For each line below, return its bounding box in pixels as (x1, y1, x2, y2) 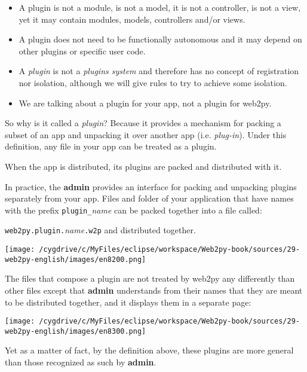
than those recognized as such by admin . (5, 356, 156, 368)
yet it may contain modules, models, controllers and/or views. (19, 13, 245, 25)
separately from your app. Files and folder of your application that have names (5, 192, 294, 205)
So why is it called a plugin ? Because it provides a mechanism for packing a (5, 117, 281, 129)
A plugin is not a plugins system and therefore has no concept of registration (19, 65, 299, 77)
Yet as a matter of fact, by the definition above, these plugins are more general (5, 344, 294, 356)
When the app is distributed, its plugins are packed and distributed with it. (5, 160, 282, 172)
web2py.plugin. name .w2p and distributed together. (5, 224, 196, 236)
